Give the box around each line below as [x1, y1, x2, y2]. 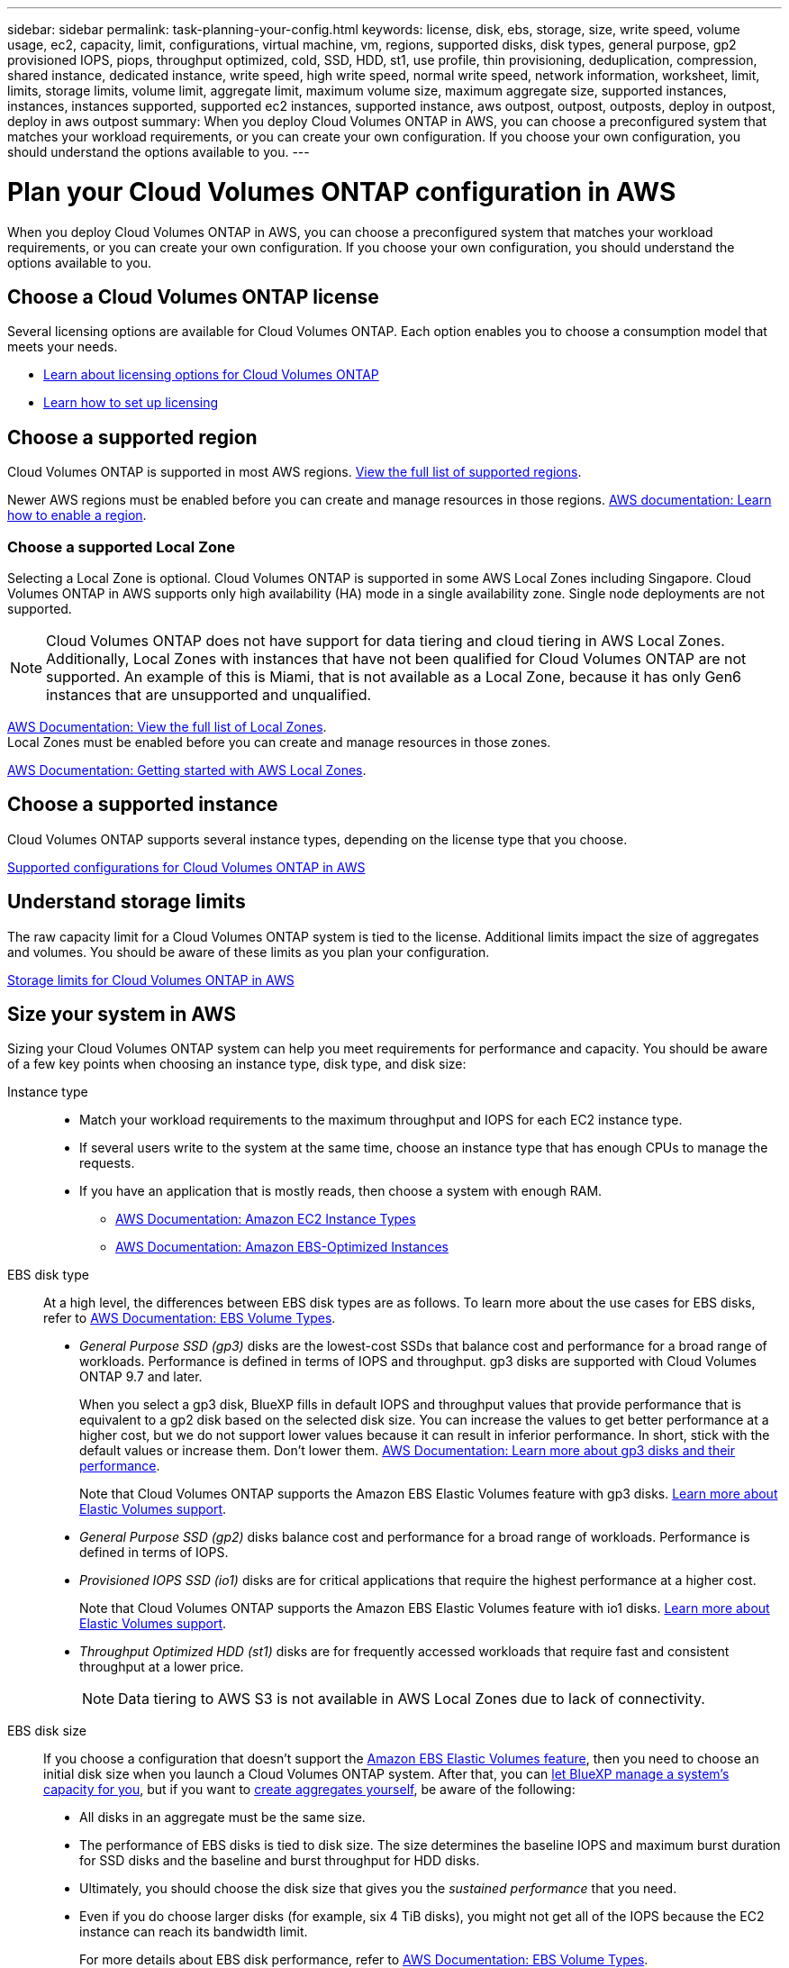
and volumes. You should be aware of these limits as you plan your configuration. [7, 943, 490, 960]
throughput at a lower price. [79, 1659, 244, 1675]
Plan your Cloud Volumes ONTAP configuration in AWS [7, 176, 676, 207]
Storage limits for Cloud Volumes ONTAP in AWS [7, 971, 295, 988]
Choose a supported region [7, 425, 258, 449]
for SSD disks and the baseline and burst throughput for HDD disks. [79, 1853, 480, 1869]
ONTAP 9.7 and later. [79, 1369, 203, 1385]
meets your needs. [7, 339, 118, 355]
